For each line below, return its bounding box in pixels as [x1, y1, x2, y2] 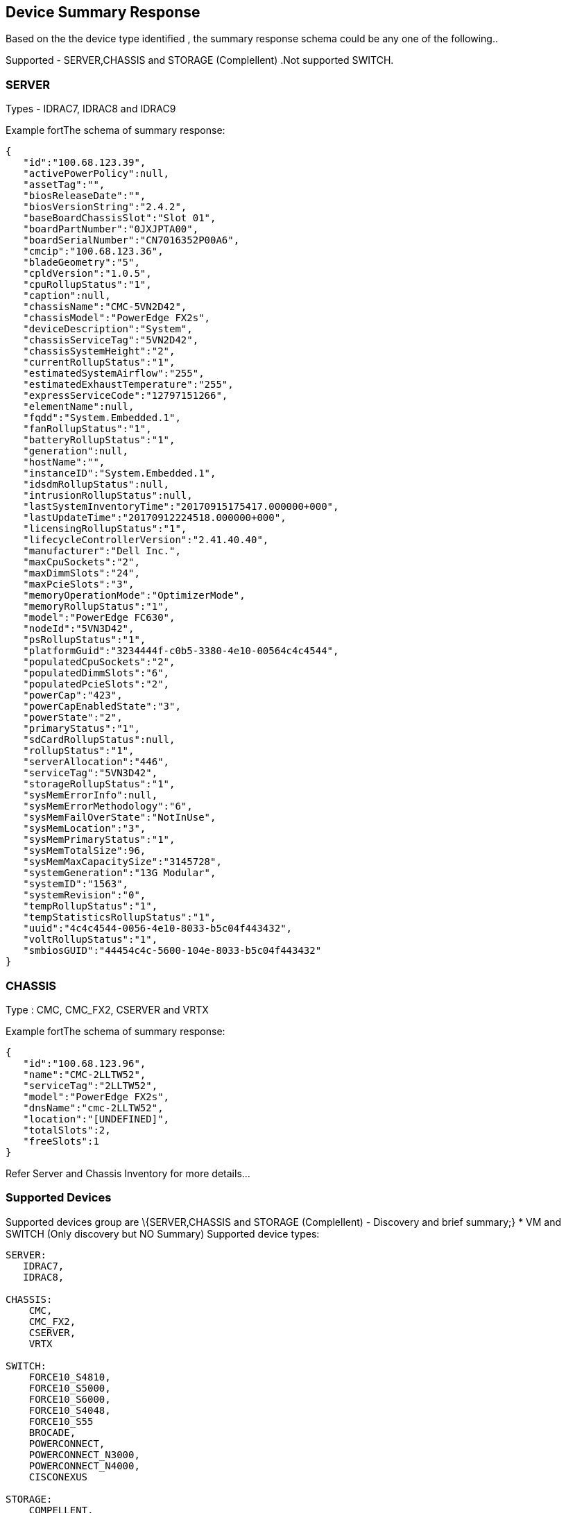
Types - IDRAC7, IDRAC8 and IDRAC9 [6, 103, 176, 115]
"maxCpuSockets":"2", [23, 556, 140, 568]
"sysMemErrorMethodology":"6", [23, 801, 193, 812]
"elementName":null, [23, 401, 135, 413]
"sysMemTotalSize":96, [23, 845, 146, 857]
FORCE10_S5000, [28, 1382, 111, 1394]
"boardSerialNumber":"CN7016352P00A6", [23, 234, 240, 246]
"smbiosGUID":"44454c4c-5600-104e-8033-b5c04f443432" [23, 945, 322, 957]
